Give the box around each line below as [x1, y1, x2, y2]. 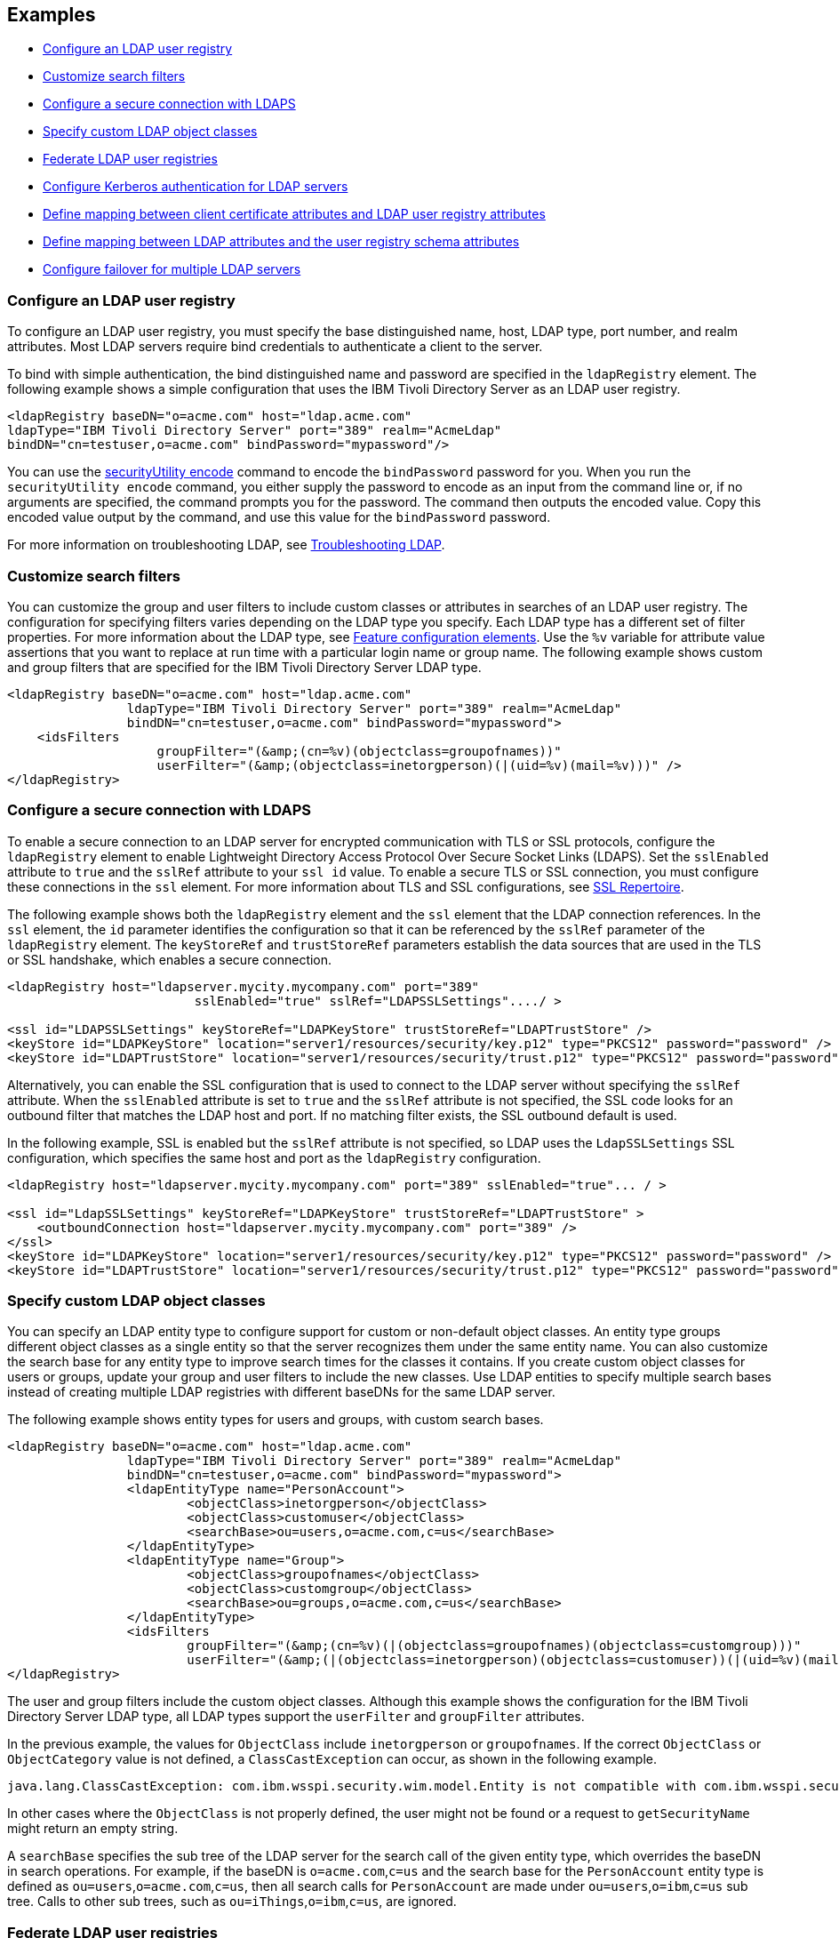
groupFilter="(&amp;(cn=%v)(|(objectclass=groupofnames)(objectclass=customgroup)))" [187, 1638, 802, 1654]
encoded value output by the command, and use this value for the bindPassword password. [7, 509, 551, 525]
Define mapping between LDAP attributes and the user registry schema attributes [43, 234, 520, 250]
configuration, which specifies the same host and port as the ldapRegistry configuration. [7, 1149, 541, 1165]
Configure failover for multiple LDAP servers [43, 261, 301, 277]
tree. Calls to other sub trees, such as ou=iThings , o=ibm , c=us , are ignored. [7, 1894, 457, 1910]
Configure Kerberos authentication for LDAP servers [43, 179, 348, 195]
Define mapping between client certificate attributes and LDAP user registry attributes [43, 206, 546, 222]
